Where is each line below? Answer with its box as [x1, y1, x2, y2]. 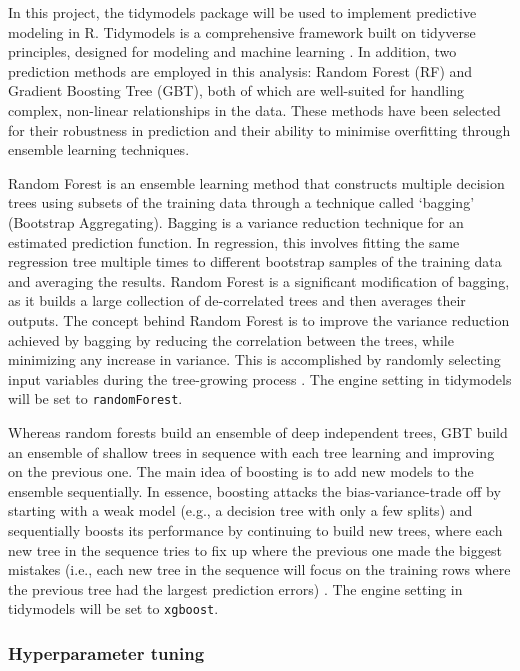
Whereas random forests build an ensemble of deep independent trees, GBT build [8, 421, 508, 442]
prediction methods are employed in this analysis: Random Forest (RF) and [8, 60, 473, 81]
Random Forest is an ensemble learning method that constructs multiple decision [8, 172, 505, 193]
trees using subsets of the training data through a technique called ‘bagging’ [8, 192, 475, 213]
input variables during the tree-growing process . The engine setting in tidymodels [8, 368, 512, 389]
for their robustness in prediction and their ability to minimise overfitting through [8, 119, 511, 140]
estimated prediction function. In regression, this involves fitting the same [8, 231, 460, 252]
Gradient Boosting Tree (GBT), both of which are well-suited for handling [8, 80, 464, 101]
